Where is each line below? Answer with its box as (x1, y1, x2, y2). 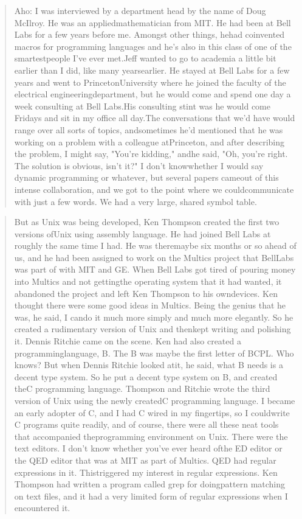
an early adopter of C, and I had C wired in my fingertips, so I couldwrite (14, 406, 290, 419)
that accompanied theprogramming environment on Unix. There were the (14, 430, 288, 442)
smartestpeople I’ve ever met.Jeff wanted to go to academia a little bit (14, 52, 276, 64)
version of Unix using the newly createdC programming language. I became (14, 394, 295, 406)
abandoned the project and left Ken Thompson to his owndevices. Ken (14, 287, 278, 299)
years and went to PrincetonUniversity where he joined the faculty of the (14, 75, 286, 88)
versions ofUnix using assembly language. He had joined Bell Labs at (14, 227, 271, 240)
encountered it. (14, 501, 70, 514)
